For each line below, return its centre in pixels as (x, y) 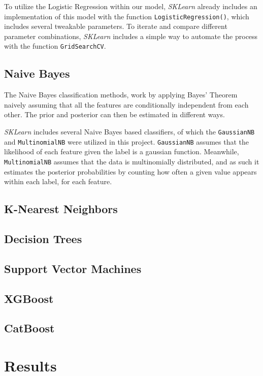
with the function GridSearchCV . (55, 46)
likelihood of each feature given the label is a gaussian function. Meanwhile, (122, 151)
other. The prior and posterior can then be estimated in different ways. (114, 114)
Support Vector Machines (73, 268)
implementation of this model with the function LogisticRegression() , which (127, 16)
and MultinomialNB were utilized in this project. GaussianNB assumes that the (126, 141)
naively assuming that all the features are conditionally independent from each (126, 104)
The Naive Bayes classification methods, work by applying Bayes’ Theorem (121, 95)
